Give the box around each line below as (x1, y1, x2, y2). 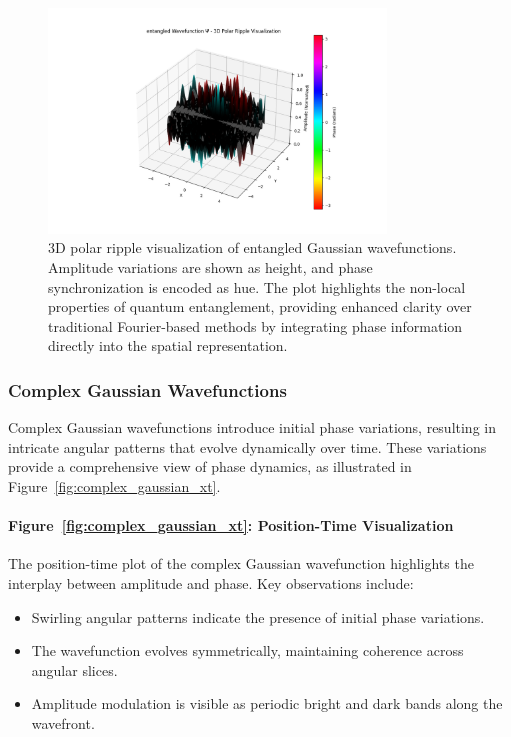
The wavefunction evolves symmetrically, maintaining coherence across (31, 640, 464, 661)
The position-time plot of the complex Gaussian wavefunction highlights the (8, 553, 474, 574)
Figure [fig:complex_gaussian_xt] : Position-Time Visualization (8, 515, 454, 536)
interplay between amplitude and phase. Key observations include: (8, 573, 414, 594)
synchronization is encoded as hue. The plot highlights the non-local (48, 276, 466, 297)
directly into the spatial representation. (48, 335, 288, 356)
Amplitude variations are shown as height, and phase (48, 257, 373, 278)
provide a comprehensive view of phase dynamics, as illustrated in (8, 456, 412, 477)
